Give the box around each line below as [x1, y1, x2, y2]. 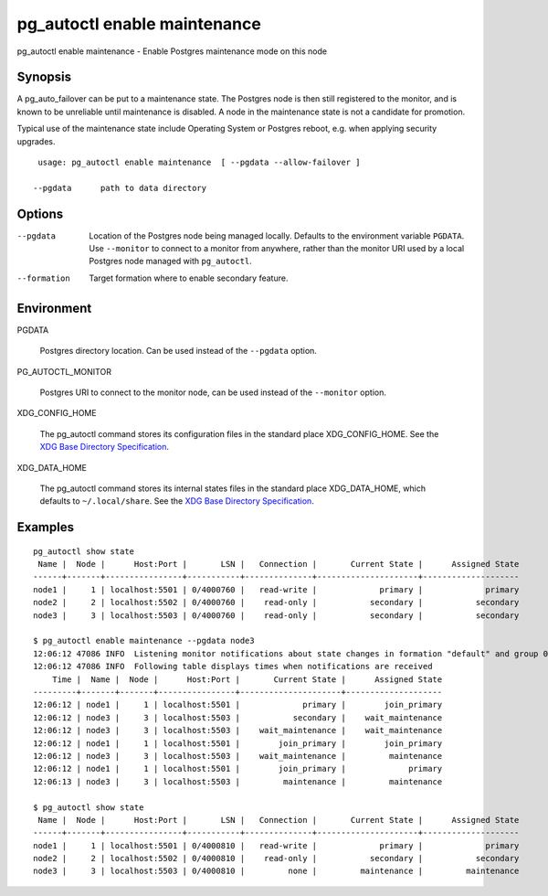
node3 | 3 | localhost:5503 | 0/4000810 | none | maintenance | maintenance [33, 866, 520, 877]
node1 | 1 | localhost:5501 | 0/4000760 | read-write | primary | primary [33, 584, 520, 594]
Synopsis [16, 69, 72, 85]
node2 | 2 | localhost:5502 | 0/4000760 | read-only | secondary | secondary [33, 597, 520, 608]
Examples [16, 519, 75, 535]
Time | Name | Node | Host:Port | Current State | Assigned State [51, 674, 443, 685]
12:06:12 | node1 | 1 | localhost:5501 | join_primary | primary [33, 763, 443, 774]
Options [16, 206, 64, 221]
